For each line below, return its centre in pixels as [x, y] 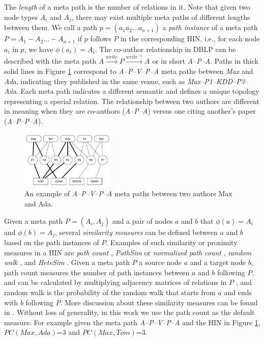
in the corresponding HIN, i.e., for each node [190, 38]
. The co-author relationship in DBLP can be [165, 49]
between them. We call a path [51, 27]
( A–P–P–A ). [24, 121]
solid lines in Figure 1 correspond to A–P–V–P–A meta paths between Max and [129, 71]
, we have [39, 49]
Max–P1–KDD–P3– [217, 81]
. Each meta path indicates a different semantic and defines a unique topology [138, 91]
